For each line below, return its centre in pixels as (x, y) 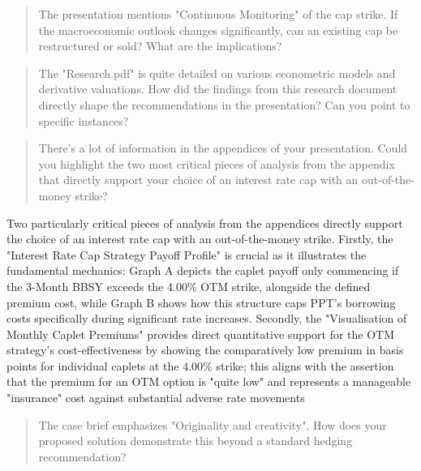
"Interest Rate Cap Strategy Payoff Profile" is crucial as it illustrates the (187, 254)
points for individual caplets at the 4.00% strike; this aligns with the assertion (200, 365)
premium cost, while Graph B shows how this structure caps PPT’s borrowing (201, 302)
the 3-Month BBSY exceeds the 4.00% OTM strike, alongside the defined (189, 286)
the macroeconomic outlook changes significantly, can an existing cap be (218, 30)
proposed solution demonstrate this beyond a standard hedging (195, 441)
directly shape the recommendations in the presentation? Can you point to (224, 104)
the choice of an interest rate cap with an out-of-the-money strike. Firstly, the (200, 239)
